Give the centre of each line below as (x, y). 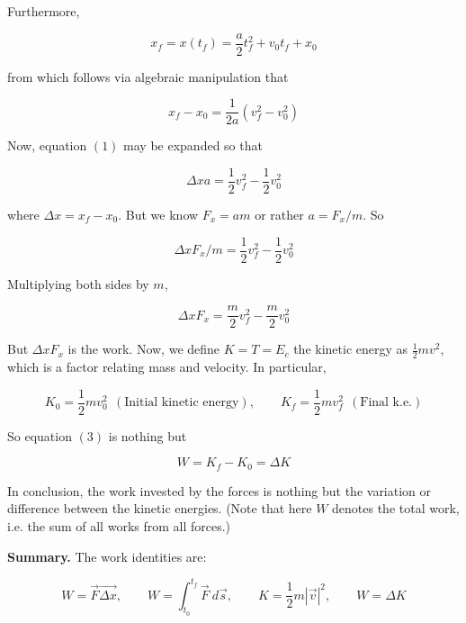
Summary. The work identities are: (107, 556)
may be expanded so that (193, 145)
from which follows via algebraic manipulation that (148, 76)
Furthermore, (44, 11)
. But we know (158, 214)
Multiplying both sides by (78, 283)
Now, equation (47, 145)
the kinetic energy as (351, 349)
